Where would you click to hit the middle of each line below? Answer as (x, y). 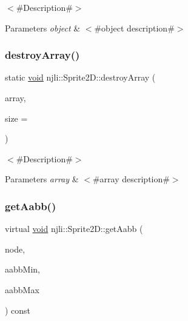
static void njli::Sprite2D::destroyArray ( (80, 77)
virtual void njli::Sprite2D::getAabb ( (74, 229)
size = (16, 118)
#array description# (131, 179)
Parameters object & (43, 28)
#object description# (134, 28)
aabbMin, (22, 269)
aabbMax (22, 289)
